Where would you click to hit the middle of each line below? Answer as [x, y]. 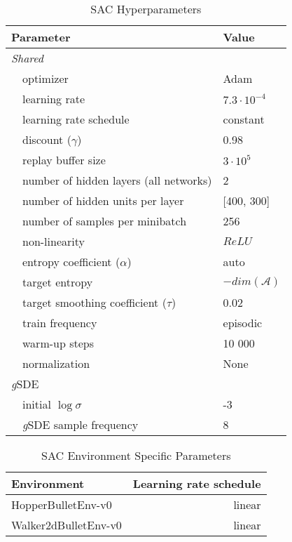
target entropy [58, 282]
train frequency [60, 323]
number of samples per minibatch [105, 221]
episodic [243, 323]
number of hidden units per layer [103, 200]
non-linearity [54, 241]
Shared [28, 58]
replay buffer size [64, 160]
